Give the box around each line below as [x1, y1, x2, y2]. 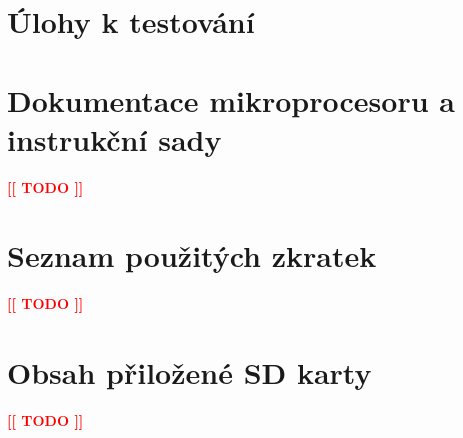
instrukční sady [7, 118, 222, 159]
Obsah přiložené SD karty [7, 352, 372, 393]
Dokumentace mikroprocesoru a [7, 79, 455, 120]
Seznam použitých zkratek [7, 235, 377, 276]
